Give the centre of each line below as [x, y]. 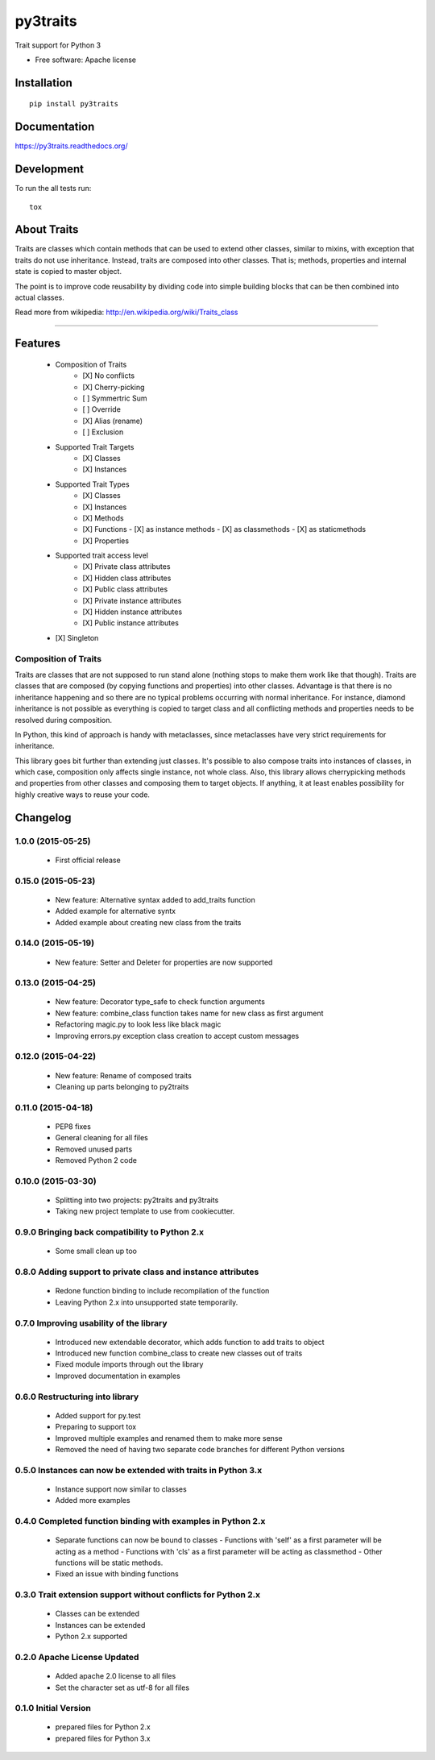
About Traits [47, 230]
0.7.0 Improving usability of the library [91, 1323]
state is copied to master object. [68, 272]
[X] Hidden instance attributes [133, 612]
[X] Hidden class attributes [127, 578]
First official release [88, 860]
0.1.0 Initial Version [53, 1708]
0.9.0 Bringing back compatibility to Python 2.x [110, 1232]
